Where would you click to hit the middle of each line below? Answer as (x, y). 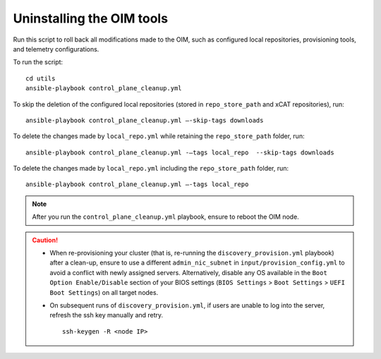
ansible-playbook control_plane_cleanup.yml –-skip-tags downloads (145, 120)
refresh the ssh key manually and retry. (107, 315)
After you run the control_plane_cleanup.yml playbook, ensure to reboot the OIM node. (165, 217)
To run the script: (38, 62)
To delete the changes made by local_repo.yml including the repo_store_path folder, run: (151, 169)
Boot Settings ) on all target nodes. (104, 292)
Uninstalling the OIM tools (91, 18)
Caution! (45, 240)
